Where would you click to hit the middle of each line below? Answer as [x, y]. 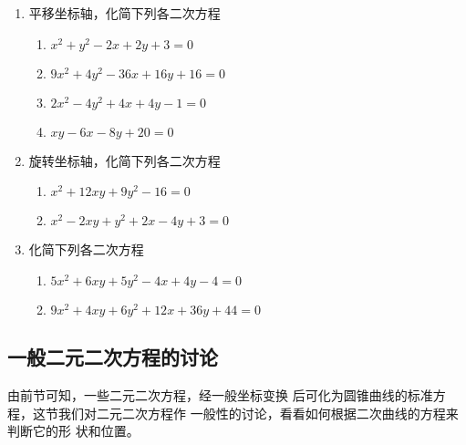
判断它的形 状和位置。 [73, 431]
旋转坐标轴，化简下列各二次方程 [124, 160]
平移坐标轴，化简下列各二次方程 [124, 13]
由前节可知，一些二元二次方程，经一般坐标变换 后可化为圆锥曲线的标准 [220, 394]
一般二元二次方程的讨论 [113, 357]
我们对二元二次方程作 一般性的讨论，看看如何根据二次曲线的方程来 [258, 413]
